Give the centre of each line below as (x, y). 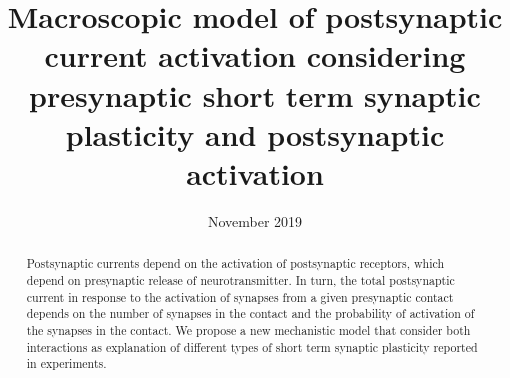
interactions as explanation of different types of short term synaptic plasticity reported (252, 346)
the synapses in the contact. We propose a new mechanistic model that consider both (248, 329)
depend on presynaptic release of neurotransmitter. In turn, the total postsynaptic (240, 279)
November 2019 (255, 220)
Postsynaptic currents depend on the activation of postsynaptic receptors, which (235, 263)
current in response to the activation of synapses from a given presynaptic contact (240, 296)
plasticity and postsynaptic (255, 133)
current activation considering (255, 55)
